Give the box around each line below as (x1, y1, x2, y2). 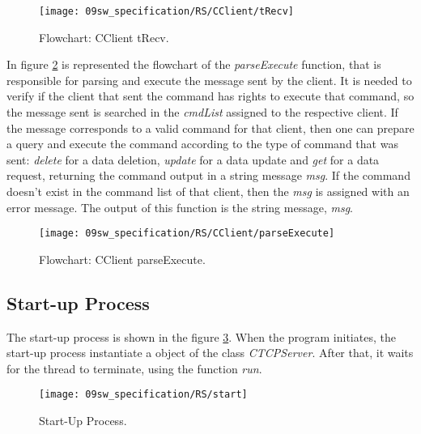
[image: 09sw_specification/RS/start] (39, 389, 248, 401)
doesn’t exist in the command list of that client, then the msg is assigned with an (6, 183, 410, 199)
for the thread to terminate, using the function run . (6, 360, 262, 377)
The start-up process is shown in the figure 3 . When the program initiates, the (6, 328, 396, 345)
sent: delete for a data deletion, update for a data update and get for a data (6, 151, 380, 168)
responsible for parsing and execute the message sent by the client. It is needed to (6, 71, 412, 88)
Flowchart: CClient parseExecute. (39, 250, 206, 267)
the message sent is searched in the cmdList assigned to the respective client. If (6, 104, 398, 121)
